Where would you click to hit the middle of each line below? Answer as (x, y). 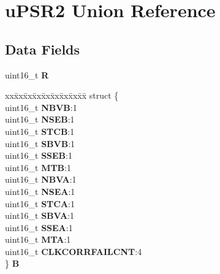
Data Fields (43, 49)
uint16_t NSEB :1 (40, 119)
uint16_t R (27, 74)
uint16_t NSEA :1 (40, 191)
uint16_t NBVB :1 (41, 107)
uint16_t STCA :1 (40, 203)
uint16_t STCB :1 (40, 131)
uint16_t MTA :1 (38, 239)
